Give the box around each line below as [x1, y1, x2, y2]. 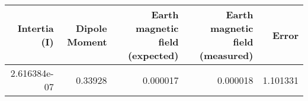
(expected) [127, 48, 179, 62]
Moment [67, 35, 107, 48]
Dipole [75, 21, 107, 35]
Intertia [17, 21, 54, 35]
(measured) [199, 48, 254, 62]
